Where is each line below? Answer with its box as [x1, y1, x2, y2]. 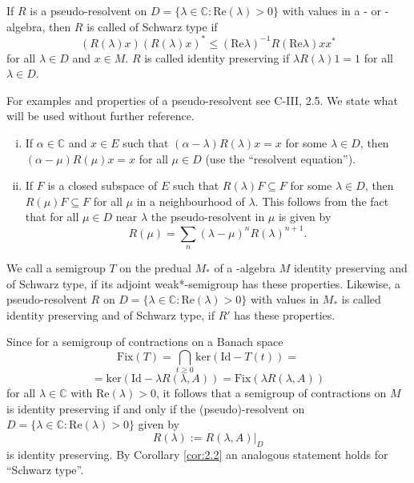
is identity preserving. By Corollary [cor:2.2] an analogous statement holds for [6, 445, 388, 462]
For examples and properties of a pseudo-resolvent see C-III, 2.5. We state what [6, 91, 398, 108]
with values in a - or [282, 2, 382, 18]
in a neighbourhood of [136, 192, 245, 209]
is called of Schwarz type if [86, 18, 218, 34]
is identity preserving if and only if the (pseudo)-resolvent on [6, 400, 305, 417]
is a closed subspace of [47, 177, 158, 194]
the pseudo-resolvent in [151, 208, 265, 225]
